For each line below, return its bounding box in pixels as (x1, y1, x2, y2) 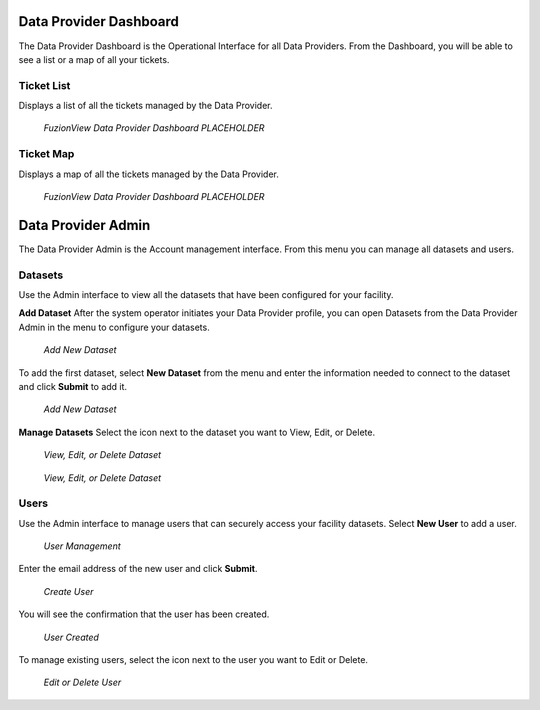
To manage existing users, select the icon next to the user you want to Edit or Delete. (18, 654, 369, 666)
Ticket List (18, 78, 71, 92)
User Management (43, 540, 122, 552)
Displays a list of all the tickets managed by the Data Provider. (18, 100, 274, 112)
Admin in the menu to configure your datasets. (18, 321, 210, 333)
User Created (43, 631, 100, 643)
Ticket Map (18, 147, 75, 161)
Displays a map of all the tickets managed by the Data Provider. (18, 168, 279, 180)
